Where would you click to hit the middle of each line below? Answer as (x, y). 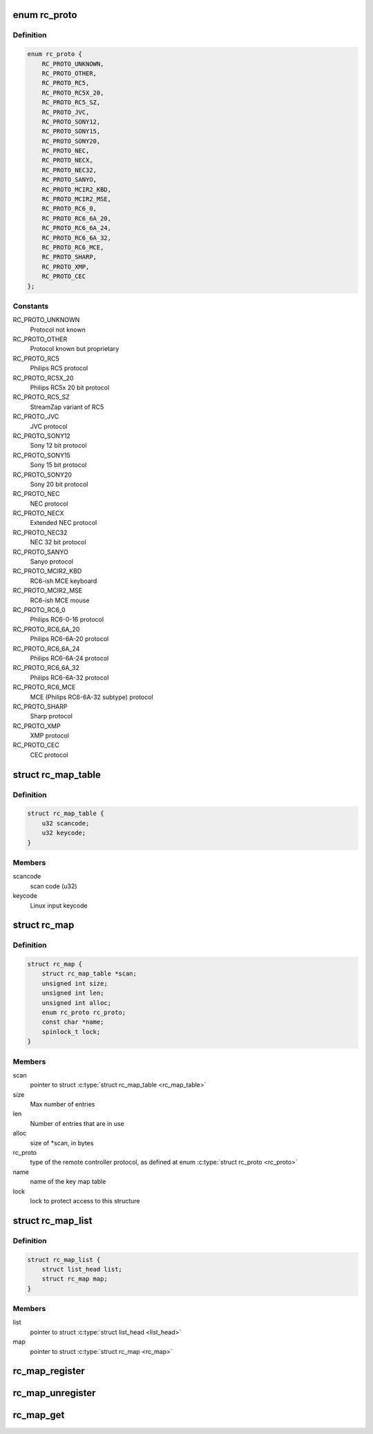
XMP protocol (49, 736)
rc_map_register (49, 1371)
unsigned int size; (75, 983)
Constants (31, 306)
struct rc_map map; (75, 1279)
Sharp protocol (51, 716)
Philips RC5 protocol (59, 368)
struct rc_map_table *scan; (89, 974)
